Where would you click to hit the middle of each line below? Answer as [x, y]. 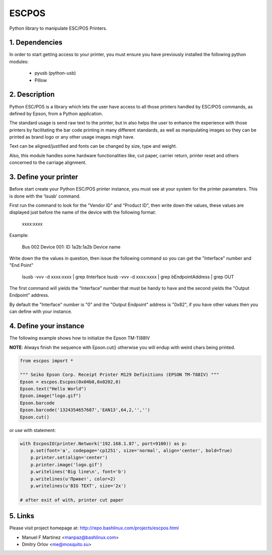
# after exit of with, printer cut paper [72, 500]
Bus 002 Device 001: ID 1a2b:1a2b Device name [71, 246]
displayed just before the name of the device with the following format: [83, 212]
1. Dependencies [36, 43]
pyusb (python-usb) [55, 73]
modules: [19, 61]
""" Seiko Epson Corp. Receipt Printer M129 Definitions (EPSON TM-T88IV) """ [119, 375]
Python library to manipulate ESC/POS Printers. [58, 28]
